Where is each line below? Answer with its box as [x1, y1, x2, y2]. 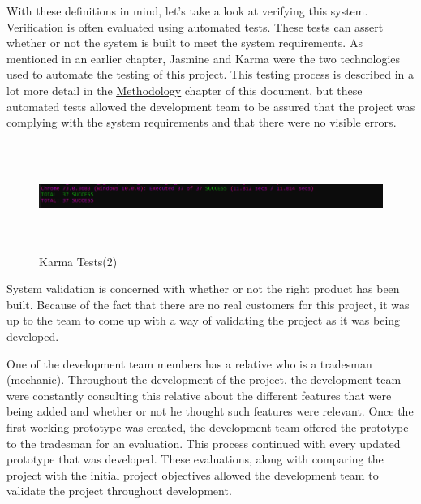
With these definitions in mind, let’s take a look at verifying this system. [6, 2, 368, 19]
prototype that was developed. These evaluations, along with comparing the [6, 450, 384, 467]
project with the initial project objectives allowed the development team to [6, 466, 379, 483]
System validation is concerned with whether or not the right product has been [6, 280, 400, 297]
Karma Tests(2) [39, 252, 118, 269]
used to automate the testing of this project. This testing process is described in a [6, 66, 415, 83]
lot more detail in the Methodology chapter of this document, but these [6, 81, 363, 98]
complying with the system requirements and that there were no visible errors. [6, 114, 397, 131]
